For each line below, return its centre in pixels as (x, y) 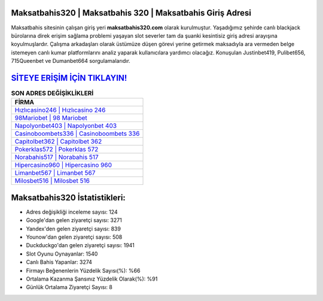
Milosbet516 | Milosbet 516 (52, 181)
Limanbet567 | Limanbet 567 (55, 173)
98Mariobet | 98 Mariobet (51, 118)
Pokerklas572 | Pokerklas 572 (57, 150)
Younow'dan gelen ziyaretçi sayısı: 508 (74, 237)
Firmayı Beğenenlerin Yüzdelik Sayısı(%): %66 (83, 270)
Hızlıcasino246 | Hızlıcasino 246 (60, 110)
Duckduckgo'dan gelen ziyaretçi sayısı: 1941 (80, 245)
